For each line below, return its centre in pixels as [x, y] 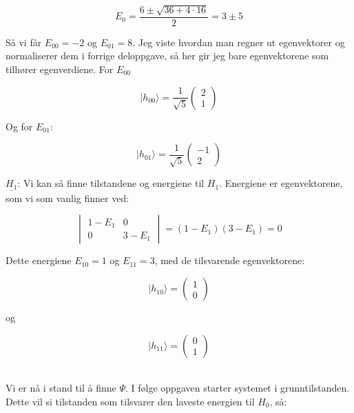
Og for [19, 126]
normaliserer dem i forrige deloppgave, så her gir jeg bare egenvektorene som [167, 56]
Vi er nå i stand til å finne [61, 388]
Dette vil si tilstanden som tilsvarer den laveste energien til [130, 401]
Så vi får [24, 42]
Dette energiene [39, 260]
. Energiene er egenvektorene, [281, 183]
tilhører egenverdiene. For [60, 69]
